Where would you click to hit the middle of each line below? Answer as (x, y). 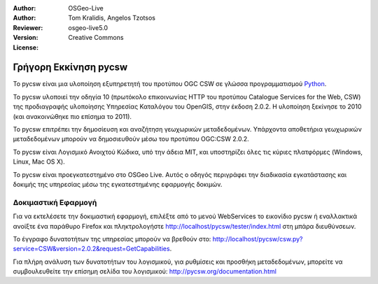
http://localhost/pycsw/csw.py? (258, 239)
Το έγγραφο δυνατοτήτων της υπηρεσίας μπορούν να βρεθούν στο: (112, 239)
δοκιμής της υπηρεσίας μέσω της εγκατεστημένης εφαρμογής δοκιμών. (118, 184)
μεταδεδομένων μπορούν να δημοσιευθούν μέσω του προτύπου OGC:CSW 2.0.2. (131, 139)
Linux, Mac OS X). (39, 162)
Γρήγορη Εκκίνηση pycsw (70, 68)
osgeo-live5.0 (88, 27)
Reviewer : (28, 27)
